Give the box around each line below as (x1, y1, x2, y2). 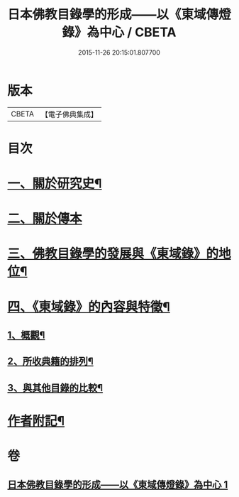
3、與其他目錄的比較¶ (7, 381, 104, 394)
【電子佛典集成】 (40, 109, 98, 119)
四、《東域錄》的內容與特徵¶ (7, 299, 170, 315)
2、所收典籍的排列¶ (7, 356, 94, 368)
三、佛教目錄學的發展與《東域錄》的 (7, 246, 219, 262)
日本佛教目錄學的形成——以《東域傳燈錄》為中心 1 (7, 479, 228, 491)
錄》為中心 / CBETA (62, 24, 177, 40)
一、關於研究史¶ (7, 175, 102, 192)
